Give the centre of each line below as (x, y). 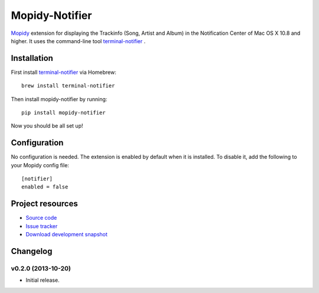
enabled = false (45, 187)
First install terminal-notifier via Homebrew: (64, 72)
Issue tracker (42, 226)
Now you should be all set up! (47, 126)
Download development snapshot (66, 235)
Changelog (32, 251)
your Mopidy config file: (40, 165)
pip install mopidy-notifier (64, 113)
